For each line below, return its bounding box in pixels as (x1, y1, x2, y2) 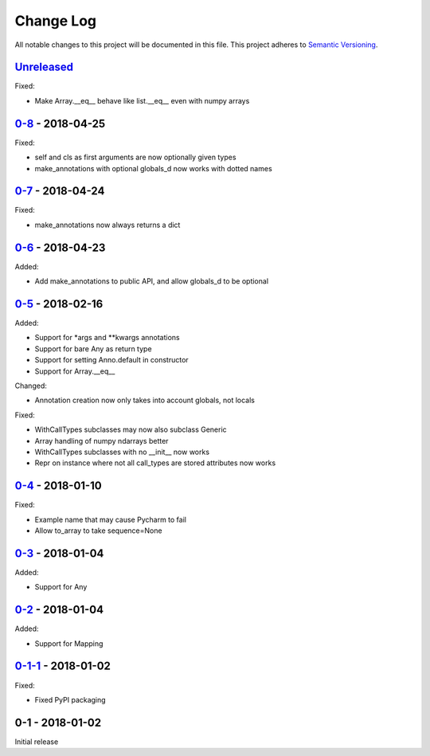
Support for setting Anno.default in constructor (34, 355, 189, 365)
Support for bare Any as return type (34, 343, 152, 354)
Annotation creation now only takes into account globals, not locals (34, 395, 255, 405)
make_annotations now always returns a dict (34, 220, 181, 229)
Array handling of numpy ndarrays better (34, 436, 169, 445)
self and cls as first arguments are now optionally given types (34, 152, 236, 163)
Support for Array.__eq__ (34, 366, 115, 376)
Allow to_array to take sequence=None (34, 526, 162, 535)
